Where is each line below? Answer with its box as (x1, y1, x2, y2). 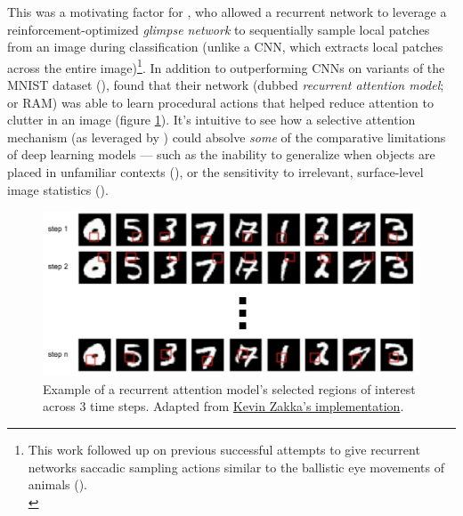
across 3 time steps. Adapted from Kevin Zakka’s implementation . (43, 397, 404, 415)
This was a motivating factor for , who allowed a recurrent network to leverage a (7, 3, 447, 20)
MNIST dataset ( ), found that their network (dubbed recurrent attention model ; (7, 76, 444, 94)
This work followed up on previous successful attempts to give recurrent (28, 439, 420, 458)
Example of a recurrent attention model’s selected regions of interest (43, 379, 416, 398)
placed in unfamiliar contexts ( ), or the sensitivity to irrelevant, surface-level (7, 163, 424, 181)
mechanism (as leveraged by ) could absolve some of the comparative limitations (7, 127, 446, 146)
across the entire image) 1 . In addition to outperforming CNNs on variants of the (7, 55, 445, 77)
